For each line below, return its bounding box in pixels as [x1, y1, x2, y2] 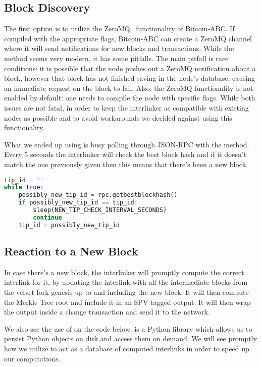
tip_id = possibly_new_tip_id [18, 221, 120, 229]
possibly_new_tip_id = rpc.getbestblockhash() [18, 191, 178, 199]
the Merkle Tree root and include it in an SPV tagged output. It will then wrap [4, 296, 251, 307]
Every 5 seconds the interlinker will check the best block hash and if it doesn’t [4, 149, 247, 160]
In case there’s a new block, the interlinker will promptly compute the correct [4, 267, 244, 277]
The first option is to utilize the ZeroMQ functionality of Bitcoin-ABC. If [4, 23, 235, 34]
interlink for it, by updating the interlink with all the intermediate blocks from [4, 277, 248, 287]
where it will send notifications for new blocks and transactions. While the [4, 43, 234, 54]
